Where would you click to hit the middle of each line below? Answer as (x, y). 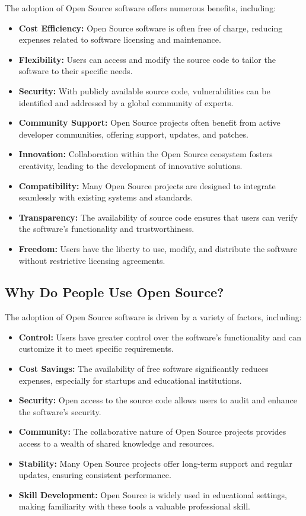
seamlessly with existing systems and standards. (106, 197)
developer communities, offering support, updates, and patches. (133, 134)
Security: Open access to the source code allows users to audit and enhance (158, 400)
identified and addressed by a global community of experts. (126, 102)
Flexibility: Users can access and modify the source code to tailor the (147, 59)
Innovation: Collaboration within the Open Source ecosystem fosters (146, 154)
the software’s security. (60, 411)
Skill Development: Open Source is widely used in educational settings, (153, 494)
